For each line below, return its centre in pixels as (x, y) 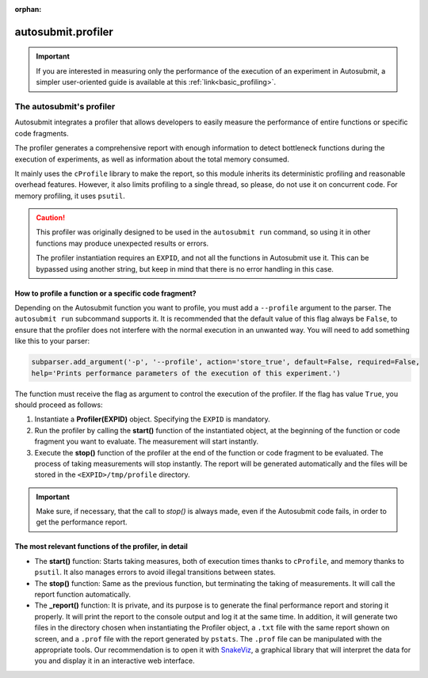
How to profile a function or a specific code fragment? (106, 293)
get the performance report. (82, 522)
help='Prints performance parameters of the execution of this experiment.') (186, 373)
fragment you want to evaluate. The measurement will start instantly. (147, 442)
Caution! (51, 218)
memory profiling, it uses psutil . (70, 196)
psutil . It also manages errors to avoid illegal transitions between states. (155, 572)
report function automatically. (82, 595)
